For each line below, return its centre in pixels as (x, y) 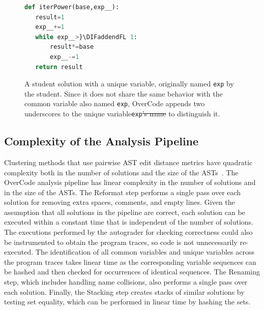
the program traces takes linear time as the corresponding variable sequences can (130, 261)
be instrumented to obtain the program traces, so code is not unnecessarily (121, 242)
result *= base (72, 47)
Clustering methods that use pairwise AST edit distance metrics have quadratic (128, 162)
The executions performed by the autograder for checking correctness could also (128, 232)
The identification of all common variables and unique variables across (145, 252)
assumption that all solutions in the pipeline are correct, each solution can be (125, 212)
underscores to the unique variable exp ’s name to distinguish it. (122, 114)
